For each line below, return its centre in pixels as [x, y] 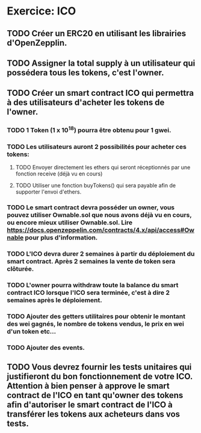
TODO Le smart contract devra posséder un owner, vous [91, 207]
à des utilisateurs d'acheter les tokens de [86, 103]
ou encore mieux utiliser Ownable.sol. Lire [70, 223]
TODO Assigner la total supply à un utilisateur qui [101, 63]
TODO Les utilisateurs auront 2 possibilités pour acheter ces [97, 147]
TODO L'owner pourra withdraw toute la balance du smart [93, 285]
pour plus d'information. [61, 238]
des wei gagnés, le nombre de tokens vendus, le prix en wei [95, 324]
